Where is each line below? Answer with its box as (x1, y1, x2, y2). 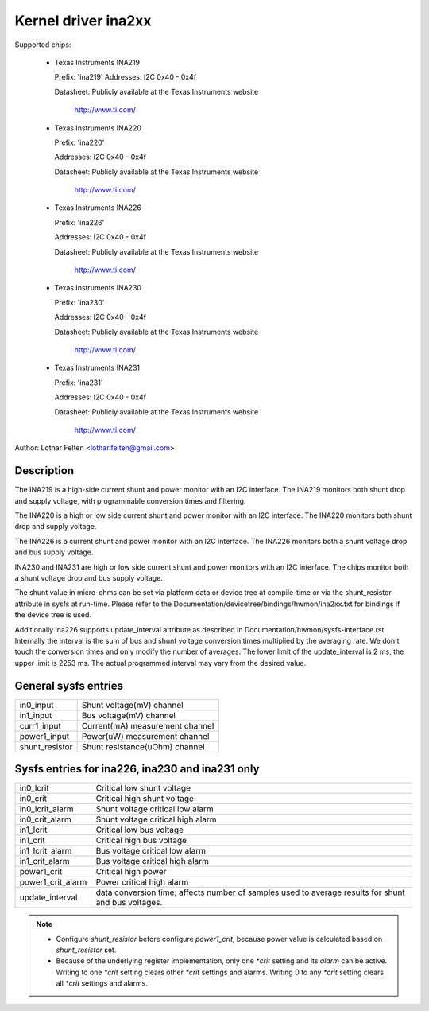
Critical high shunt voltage (95, 793, 195, 804)
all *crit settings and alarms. (56, 978, 149, 988)
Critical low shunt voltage (95, 783, 191, 794)
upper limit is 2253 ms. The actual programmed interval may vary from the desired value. (14, 658, 307, 667)
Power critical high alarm (95, 877, 189, 888)
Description (14, 464, 75, 477)
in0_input (19, 699, 55, 710)
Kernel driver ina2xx (14, 12, 152, 29)
